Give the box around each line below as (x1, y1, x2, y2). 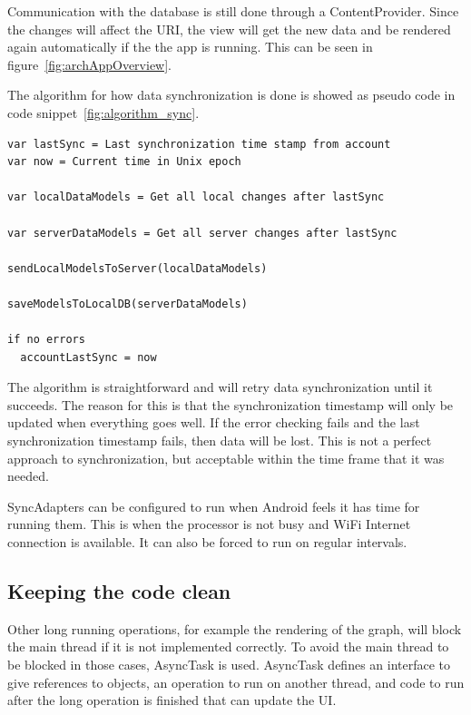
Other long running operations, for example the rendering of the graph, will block (7, 619, 462, 638)
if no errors (7, 333, 85, 347)
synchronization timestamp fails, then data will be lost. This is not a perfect (7, 431, 432, 450)
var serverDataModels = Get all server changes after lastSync (7, 226, 397, 240)
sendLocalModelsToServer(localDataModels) (7, 261, 268, 275)
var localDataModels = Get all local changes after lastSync (7, 191, 385, 204)
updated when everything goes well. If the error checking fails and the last (7, 413, 420, 432)
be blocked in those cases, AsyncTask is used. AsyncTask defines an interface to (7, 655, 451, 674)
